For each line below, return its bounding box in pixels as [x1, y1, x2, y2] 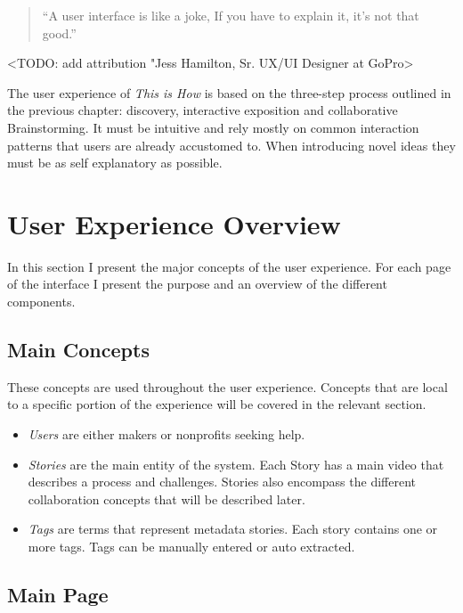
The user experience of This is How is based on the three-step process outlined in [7, 83, 451, 102]
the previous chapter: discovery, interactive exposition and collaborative [7, 101, 398, 119]
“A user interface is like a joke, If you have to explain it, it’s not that [42, 6, 419, 24]
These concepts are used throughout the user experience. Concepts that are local [7, 377, 448, 396]
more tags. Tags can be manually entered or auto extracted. [28, 537, 355, 556]
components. [7, 292, 76, 311]
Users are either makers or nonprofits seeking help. [28, 425, 305, 444]
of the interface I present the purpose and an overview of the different [7, 274, 387, 293]
